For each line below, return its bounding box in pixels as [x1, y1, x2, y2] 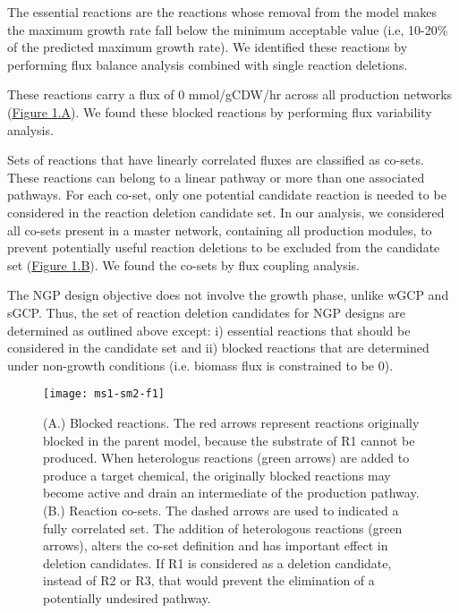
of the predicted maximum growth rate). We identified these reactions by [7, 38, 408, 56]
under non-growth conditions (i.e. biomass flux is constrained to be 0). [7, 355, 394, 374]
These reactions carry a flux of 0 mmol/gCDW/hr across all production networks [7, 85, 453, 104]
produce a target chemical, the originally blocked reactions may [43, 465, 391, 484]
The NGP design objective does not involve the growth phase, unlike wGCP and [7, 285, 449, 304]
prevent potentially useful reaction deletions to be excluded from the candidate [7, 238, 440, 257]
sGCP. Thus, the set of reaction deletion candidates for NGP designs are [7, 302, 405, 321]
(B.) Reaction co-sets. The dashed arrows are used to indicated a [43, 500, 399, 519]
